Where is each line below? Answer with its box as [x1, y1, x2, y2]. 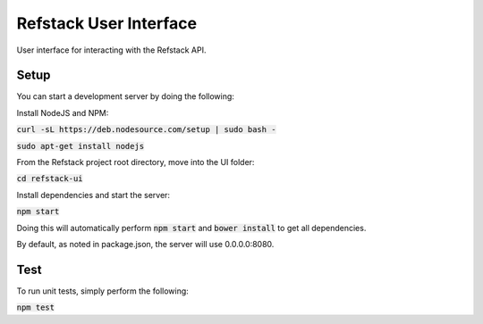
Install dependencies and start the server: [16, 189, 170, 200]
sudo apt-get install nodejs [16, 141, 145, 151]
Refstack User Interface [16, 13, 197, 33]
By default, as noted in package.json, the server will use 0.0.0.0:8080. [16, 238, 275, 249]
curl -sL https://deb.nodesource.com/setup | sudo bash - [16, 125, 276, 135]
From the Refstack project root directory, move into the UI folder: [16, 157, 255, 168]
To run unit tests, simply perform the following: [16, 286, 190, 296]
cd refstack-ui [16, 174, 84, 184]
